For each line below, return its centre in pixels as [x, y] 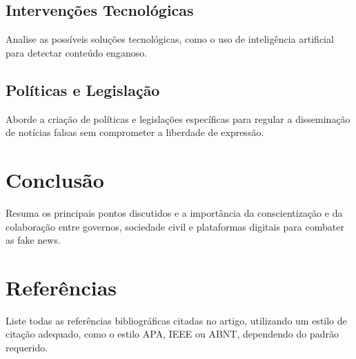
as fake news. [33, 240]
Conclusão [55, 179]
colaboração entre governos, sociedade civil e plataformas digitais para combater [175, 226]
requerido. [27, 347]
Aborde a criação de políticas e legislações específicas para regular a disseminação [178, 118]
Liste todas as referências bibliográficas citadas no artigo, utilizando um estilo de [176, 320]
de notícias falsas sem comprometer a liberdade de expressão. [135, 132]
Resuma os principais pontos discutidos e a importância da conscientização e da [174, 212]
